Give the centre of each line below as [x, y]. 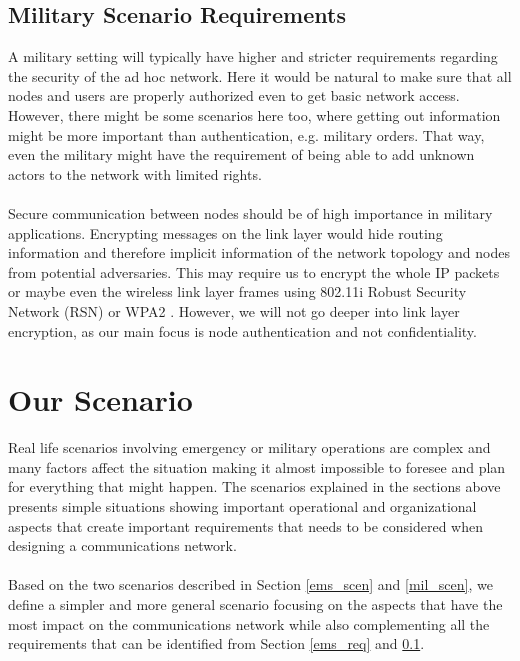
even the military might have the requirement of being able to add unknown [241, 154]
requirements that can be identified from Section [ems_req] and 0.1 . [216, 643]
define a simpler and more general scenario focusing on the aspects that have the [255, 603]
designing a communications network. [122, 545]
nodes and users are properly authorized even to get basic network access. [234, 95]
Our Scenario [100, 399]
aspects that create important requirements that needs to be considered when [245, 525]
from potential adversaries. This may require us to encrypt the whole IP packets [254, 271]
